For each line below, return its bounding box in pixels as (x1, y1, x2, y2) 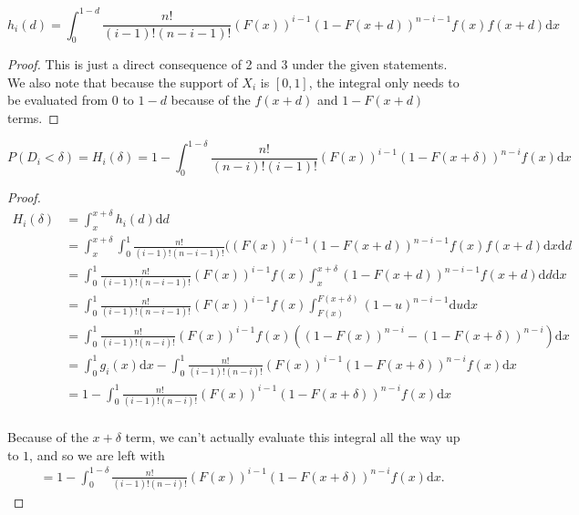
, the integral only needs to (308, 72, 460, 91)
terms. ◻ (7, 108, 59, 128)
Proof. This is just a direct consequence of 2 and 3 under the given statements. (7, 55, 448, 74)
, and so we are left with (29, 445, 165, 464)
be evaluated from (7, 90, 109, 109)
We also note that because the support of (7, 72, 238, 91)
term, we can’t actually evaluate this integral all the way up (125, 427, 460, 446)
